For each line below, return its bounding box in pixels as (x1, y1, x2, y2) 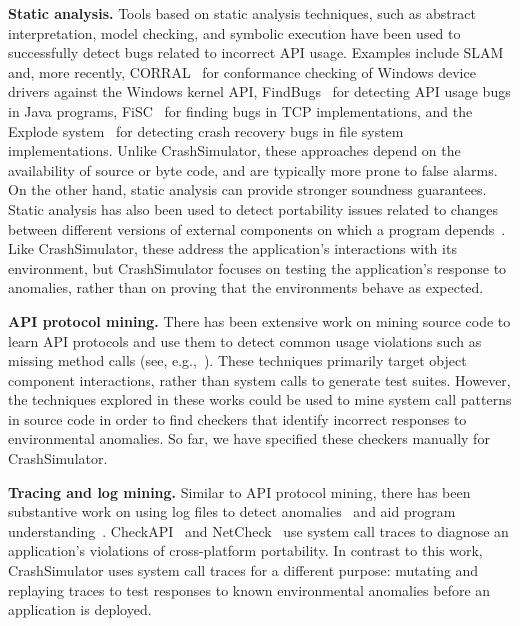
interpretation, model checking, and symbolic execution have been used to (8, 22, 461, 43)
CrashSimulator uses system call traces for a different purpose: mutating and (8, 560, 479, 581)
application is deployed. (8, 599, 152, 620)
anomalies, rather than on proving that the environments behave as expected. (8, 277, 484, 298)
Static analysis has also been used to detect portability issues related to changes (8, 198, 498, 219)
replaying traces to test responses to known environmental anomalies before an (8, 579, 491, 600)
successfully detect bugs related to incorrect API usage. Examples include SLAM (8, 42, 504, 63)
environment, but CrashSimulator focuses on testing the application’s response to (8, 257, 507, 278)
